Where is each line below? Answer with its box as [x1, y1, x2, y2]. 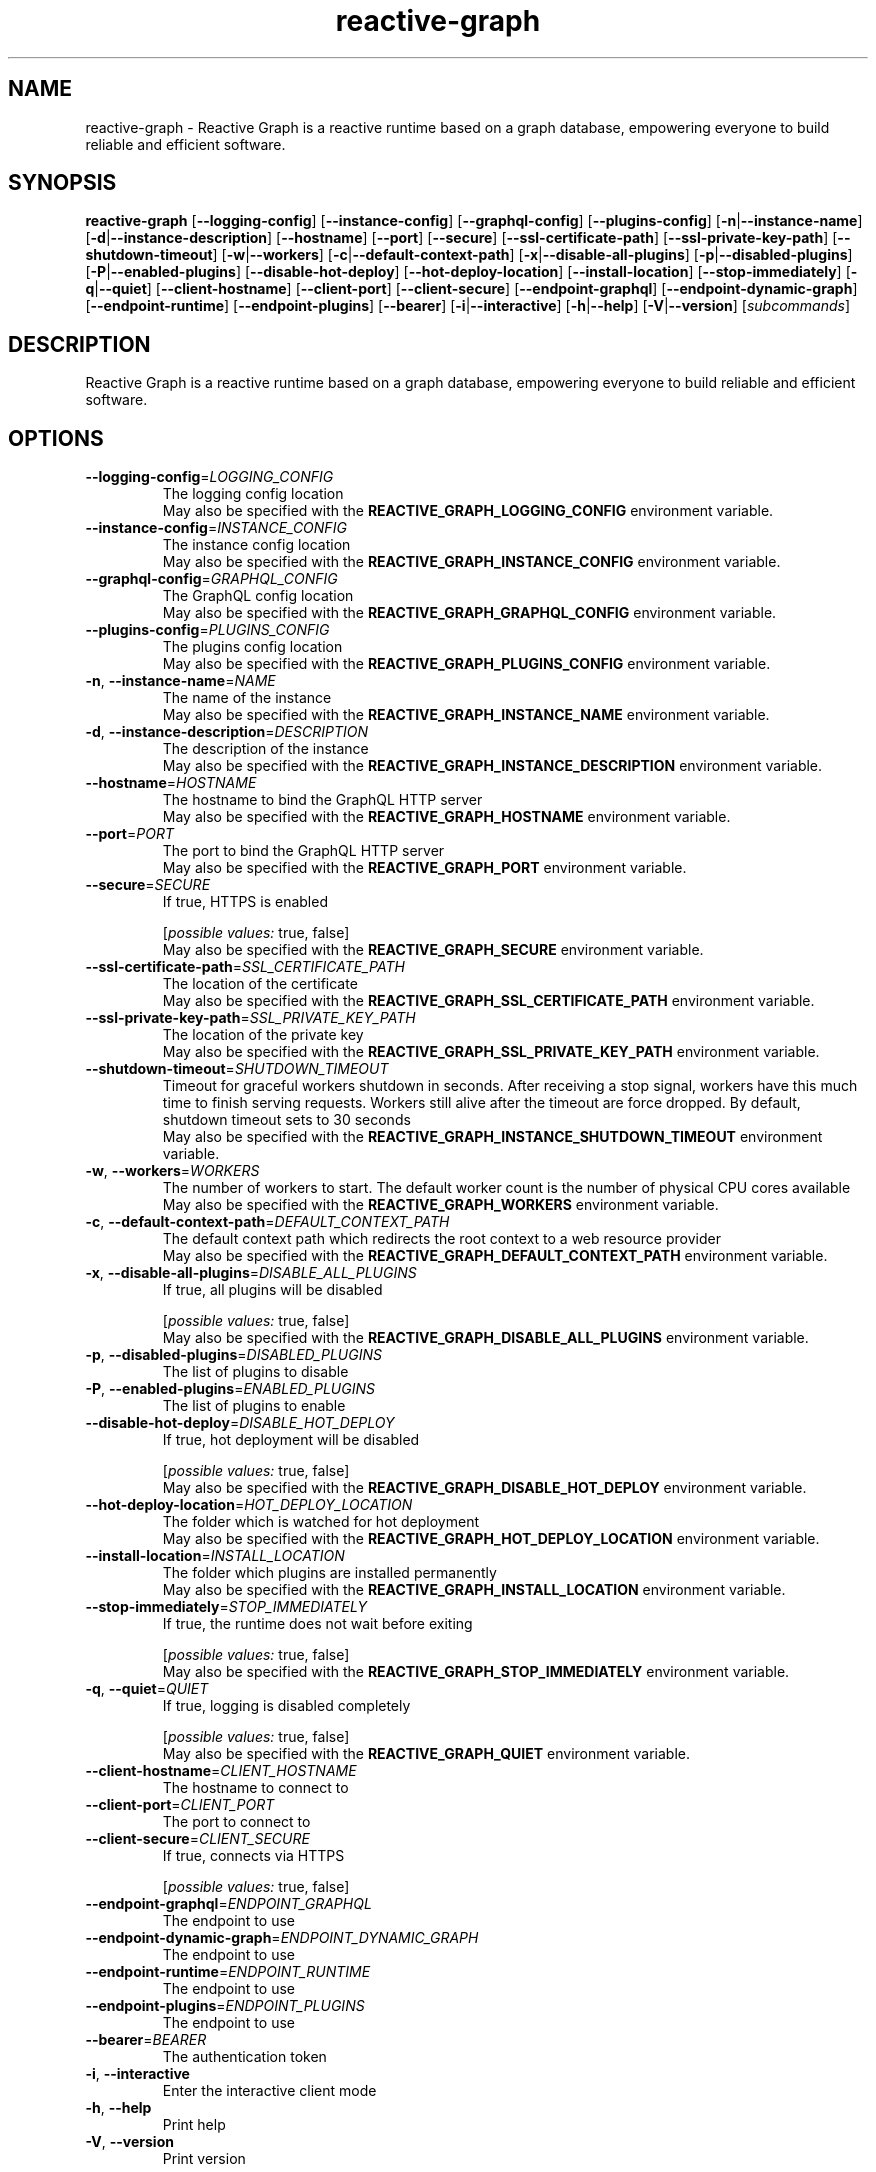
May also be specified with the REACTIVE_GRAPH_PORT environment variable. [162, 859, 687, 877]
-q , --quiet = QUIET [85, 1680, 209, 1698]
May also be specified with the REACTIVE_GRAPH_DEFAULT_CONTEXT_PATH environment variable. [162, 1247, 828, 1265]
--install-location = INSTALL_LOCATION [85, 1547, 345, 1565]
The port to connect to [162, 1813, 311, 1831]
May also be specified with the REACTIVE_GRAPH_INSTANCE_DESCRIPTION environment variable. [162, 757, 823, 775]
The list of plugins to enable [162, 1397, 346, 1415]
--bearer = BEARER [85, 2031, 207, 2049]
